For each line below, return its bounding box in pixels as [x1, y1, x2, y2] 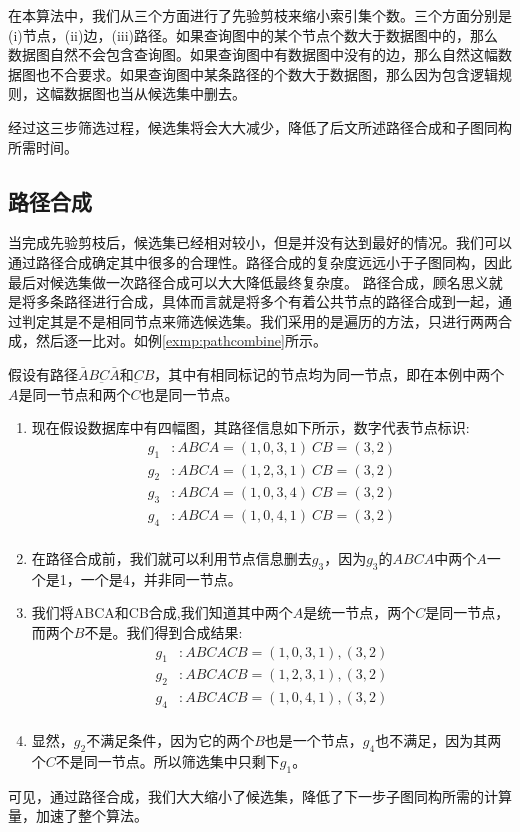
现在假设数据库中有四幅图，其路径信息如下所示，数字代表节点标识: [31, 417, 470, 438]
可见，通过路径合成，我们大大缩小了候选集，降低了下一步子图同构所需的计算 [8, 785, 512, 806]
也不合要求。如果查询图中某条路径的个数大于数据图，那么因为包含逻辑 [35, 63, 498, 84]
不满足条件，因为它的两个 [86, 730, 255, 751]
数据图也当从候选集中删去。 [63, 83, 246, 104]
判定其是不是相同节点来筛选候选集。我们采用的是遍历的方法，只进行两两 [21, 310, 498, 331]
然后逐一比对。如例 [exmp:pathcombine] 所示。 [35, 330, 327, 351]
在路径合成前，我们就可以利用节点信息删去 [31, 548, 312, 569]
